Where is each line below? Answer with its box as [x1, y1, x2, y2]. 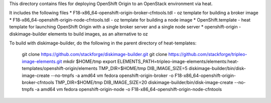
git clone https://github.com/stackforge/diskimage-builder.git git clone [22, 51, 168, 57]
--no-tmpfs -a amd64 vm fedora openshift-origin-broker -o [51, 72, 174, 78]
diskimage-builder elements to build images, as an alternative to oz [9, 30, 148, 37]
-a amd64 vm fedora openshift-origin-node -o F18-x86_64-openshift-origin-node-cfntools [35, 86, 222, 92]
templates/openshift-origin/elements [22, 65, 98, 71]
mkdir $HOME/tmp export [63, 58, 116, 64]
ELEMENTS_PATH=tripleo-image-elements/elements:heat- [117, 58, 239, 64]
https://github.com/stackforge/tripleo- [168, 51, 247, 57]
